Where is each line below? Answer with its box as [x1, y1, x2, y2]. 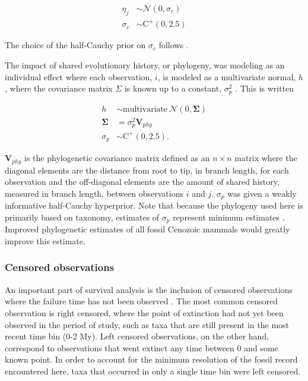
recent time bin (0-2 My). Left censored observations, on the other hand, [5, 330, 269, 342]
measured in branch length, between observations [5, 187, 183, 199]
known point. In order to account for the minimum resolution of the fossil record [5, 353, 298, 366]
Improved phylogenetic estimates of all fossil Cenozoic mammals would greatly [5, 223, 290, 235]
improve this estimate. [5, 234, 85, 247]
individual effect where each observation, [5, 70, 153, 83]
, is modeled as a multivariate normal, [157, 70, 296, 83]
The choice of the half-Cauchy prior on [5, 39, 146, 51]
